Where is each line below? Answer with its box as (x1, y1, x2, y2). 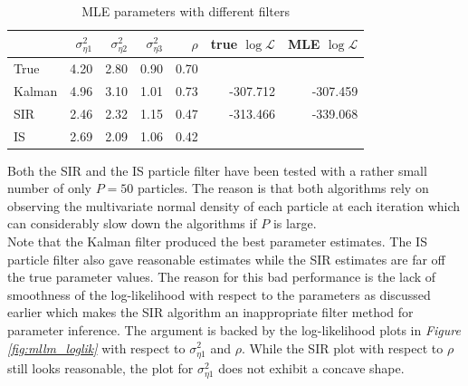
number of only (7, 179, 92, 198)
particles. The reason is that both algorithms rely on (137, 179, 429, 198)
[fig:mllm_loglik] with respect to (7, 338, 186, 357)
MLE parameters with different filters (81, 2, 290, 20)
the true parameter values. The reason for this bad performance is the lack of (7, 267, 436, 286)
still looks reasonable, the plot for (7, 358, 194, 377)
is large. (272, 214, 317, 233)
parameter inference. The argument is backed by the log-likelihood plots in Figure (7, 320, 461, 339)
